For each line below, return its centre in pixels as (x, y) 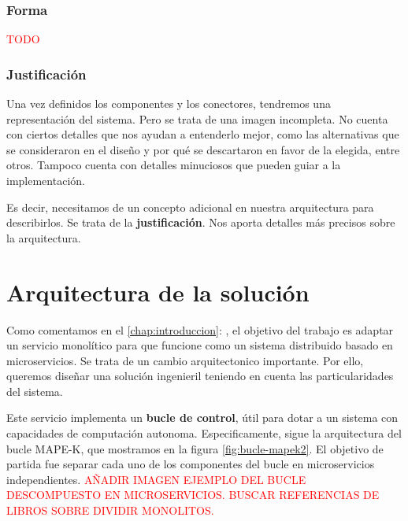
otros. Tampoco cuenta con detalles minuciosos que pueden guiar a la (174, 165)
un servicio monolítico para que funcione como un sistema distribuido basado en (200, 345)
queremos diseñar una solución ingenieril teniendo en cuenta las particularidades (200, 376)
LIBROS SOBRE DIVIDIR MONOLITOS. (110, 510)
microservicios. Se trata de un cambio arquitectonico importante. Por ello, (185, 360)
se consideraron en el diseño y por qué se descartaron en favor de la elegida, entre (203, 149)
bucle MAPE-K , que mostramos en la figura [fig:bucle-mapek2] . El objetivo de (195, 448)
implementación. (46, 180)
